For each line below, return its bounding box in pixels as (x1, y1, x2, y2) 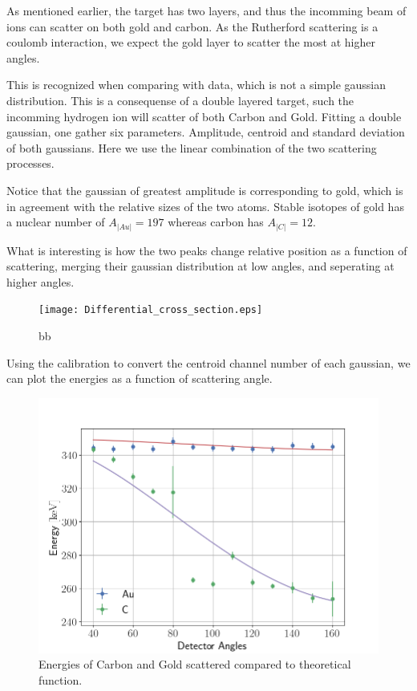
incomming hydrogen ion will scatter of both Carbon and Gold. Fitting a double (6, 108, 402, 124)
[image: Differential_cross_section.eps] (38, 304, 263, 316)
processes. (6, 155, 55, 172)
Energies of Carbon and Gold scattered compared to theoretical (38, 656, 351, 673)
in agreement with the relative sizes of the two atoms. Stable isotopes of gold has (6, 197, 404, 214)
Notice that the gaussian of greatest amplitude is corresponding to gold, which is (6, 181, 403, 198)
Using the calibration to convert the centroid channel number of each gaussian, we (6, 354, 411, 371)
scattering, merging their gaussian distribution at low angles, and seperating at (6, 258, 395, 274)
